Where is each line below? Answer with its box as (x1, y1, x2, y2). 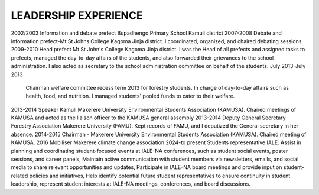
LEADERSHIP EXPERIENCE (11, 9, 143, 22)
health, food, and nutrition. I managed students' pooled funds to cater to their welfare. (25, 92, 235, 100)
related (11, 172, 28, 179)
